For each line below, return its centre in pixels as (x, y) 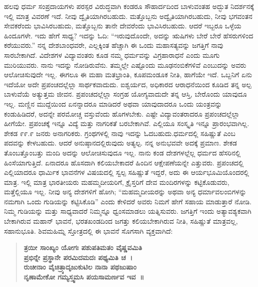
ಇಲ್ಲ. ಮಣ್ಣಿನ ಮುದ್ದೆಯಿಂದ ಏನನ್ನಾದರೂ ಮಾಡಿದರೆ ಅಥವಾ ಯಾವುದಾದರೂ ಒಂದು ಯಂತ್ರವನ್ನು (113, 103)
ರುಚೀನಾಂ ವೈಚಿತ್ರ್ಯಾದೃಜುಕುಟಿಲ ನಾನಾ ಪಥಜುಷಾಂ (80, 267)
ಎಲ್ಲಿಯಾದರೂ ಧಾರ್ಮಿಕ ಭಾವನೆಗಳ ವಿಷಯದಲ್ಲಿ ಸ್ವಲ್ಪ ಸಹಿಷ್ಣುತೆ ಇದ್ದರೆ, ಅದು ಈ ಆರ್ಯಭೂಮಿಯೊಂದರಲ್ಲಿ (127, 172)
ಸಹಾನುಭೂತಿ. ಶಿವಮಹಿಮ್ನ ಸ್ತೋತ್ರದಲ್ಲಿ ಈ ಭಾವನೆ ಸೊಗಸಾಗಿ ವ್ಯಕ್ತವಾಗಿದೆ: (88, 230)
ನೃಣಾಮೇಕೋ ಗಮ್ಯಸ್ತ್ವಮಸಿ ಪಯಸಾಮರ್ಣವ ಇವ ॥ (84, 277)
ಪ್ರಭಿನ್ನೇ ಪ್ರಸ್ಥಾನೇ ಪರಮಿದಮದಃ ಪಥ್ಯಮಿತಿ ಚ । (78, 257)
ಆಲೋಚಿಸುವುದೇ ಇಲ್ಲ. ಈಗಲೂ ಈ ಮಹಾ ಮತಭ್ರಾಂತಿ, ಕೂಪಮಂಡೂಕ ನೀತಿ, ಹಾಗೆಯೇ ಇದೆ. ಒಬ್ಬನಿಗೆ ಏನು (128, 74)
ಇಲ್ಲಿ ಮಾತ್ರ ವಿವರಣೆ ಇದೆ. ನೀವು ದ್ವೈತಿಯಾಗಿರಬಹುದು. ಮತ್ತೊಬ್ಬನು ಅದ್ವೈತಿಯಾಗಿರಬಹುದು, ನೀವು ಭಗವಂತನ (128, 16)
